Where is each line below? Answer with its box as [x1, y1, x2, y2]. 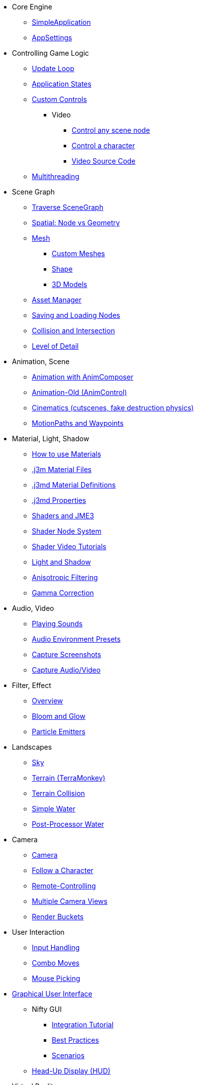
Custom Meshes [52, 249, 105, 258]
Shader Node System [32, 527, 101, 535]
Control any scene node [72, 126, 150, 134]
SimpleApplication [32, 18, 91, 26]
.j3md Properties [32, 496, 86, 504]
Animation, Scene [12, 357, 70, 366]
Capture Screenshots [32, 650, 101, 659]
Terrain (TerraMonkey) [32, 774, 105, 782]
